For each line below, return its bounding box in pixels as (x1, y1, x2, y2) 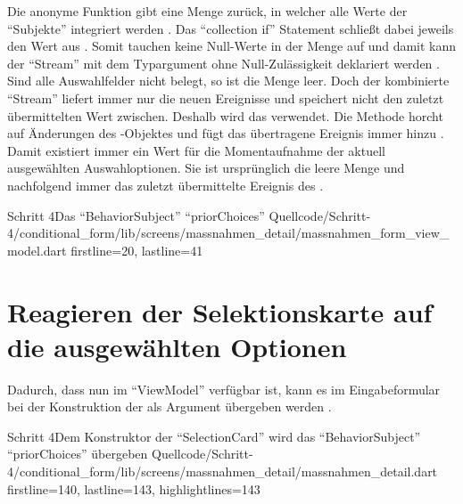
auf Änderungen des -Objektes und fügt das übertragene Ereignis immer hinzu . (7, 124, 444, 142)
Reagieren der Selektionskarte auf (7, 293, 433, 329)
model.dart (7, 240, 67, 259)
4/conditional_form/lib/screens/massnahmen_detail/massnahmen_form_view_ (7, 224, 450, 242)
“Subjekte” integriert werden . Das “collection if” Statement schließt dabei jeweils (7, 19, 454, 37)
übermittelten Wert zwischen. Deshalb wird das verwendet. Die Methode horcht (7, 106, 443, 125)
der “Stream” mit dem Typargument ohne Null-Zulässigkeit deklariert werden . (7, 53, 440, 72)
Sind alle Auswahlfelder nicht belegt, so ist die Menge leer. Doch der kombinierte (7, 71, 450, 90)
